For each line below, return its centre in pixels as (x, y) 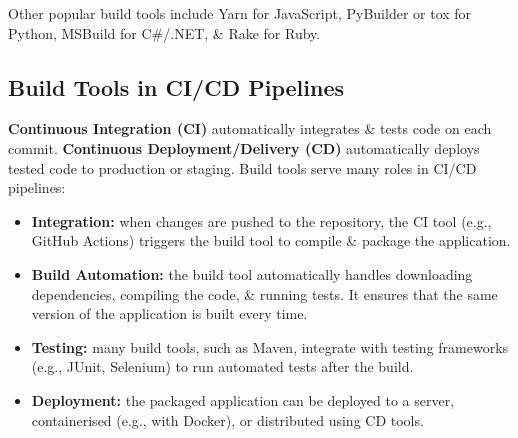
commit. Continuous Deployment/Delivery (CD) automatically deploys (244, 147)
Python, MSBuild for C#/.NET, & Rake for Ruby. (164, 32)
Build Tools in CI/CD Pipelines (176, 86)
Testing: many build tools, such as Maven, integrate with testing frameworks (270, 346)
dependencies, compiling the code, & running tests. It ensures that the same (264, 293)
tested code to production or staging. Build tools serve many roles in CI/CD (242, 167)
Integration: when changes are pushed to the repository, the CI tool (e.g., (261, 220)
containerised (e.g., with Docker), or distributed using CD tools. (227, 419)
